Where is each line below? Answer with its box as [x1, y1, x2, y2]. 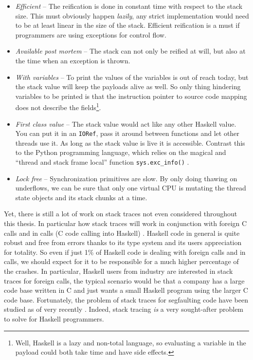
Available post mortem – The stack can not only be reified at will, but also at [15, 46, 246, 56]
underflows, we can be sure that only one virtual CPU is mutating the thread [15, 183, 246, 193]
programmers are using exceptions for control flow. [15, 29, 166, 39]
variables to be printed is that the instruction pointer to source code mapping [15, 91, 247, 101]
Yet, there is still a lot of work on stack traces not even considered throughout [4, 208, 237, 219]
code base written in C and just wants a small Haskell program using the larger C [4, 285, 248, 295]
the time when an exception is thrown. [15, 55, 130, 65]
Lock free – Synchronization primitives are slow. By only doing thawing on [15, 173, 237, 183]
